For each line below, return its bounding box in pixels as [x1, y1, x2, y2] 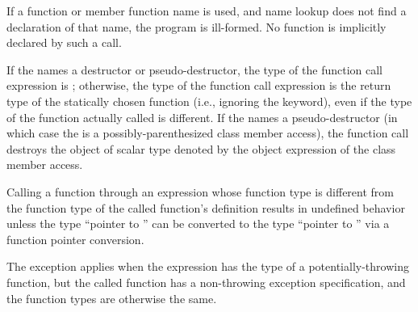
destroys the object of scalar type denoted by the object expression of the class [6, 140, 396, 157]
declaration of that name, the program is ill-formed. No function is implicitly [6, 18, 387, 35]
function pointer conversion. [6, 230, 144, 247]
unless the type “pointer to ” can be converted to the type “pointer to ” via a [6, 215, 390, 232]
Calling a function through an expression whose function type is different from [6, 183, 395, 200]
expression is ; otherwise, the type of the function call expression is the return [6, 77, 391, 94]
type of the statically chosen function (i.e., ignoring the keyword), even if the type [6, 92, 412, 109]
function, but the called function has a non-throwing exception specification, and [6, 273, 406, 290]
